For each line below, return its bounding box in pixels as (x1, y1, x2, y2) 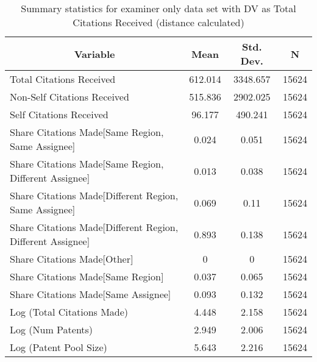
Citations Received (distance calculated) (73, 15, 244, 29)
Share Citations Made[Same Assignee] (10, 287, 171, 301)
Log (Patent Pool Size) (10, 340, 107, 354)
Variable (74, 46, 115, 61)
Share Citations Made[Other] (10, 252, 134, 266)
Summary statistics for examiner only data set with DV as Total (21, 1, 296, 15)
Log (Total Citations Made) (10, 305, 129, 319)
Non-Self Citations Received (10, 90, 129, 104)
